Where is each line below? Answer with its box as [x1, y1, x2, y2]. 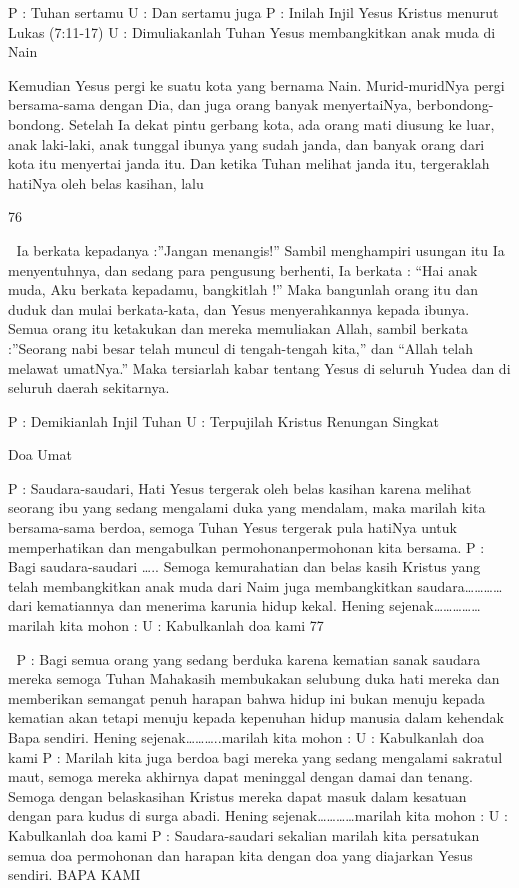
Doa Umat [8, 444, 72, 465]
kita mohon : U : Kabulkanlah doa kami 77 [59, 615, 324, 636]
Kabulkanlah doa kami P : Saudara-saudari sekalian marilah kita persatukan [8, 824, 480, 845]
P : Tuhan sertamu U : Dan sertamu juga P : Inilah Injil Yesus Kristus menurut [8, 2, 499, 22]
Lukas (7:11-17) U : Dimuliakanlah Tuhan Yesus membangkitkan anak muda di [8, 21, 496, 42]
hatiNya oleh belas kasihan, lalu [8, 172, 204, 193]
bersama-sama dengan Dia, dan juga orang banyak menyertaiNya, [8, 94, 412, 115]
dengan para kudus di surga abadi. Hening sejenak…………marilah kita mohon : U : [8, 805, 508, 826]
